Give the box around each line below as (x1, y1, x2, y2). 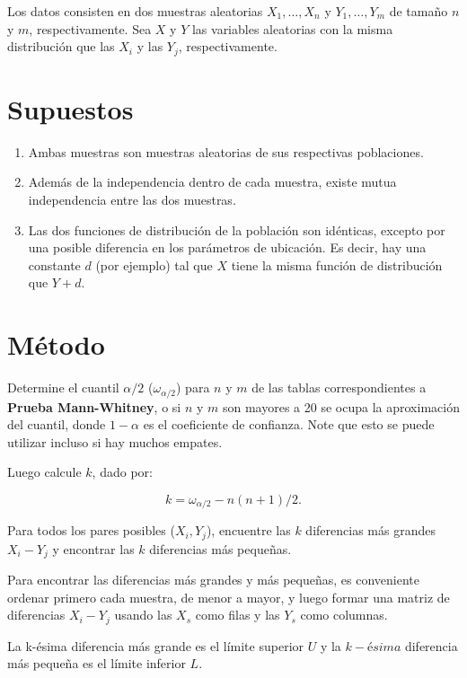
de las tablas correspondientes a (251, 378, 427, 397)
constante (28, 255, 81, 274)
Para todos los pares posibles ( (7, 521, 175, 540)
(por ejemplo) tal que (95, 255, 213, 274)
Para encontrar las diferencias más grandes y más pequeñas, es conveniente (7, 570, 419, 589)
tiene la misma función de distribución (231, 255, 443, 274)
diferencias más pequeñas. (149, 539, 292, 558)
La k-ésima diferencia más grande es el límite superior (7, 636, 304, 655)
